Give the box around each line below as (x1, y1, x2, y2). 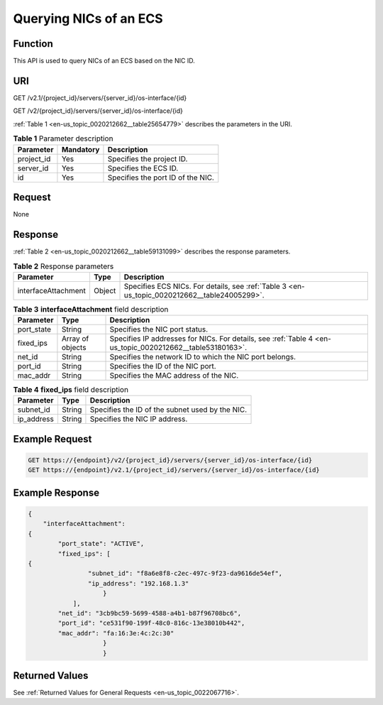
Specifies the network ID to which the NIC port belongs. (109, 352, 296, 362)
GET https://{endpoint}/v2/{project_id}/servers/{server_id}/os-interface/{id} (28, 457, 313, 464)
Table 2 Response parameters (13, 261, 114, 271)
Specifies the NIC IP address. (89, 414, 188, 424)
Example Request (13, 433, 92, 445)
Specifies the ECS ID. (107, 163, 179, 173)
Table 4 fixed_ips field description (13, 385, 129, 395)
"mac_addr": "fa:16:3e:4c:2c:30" (57, 629, 174, 637)
